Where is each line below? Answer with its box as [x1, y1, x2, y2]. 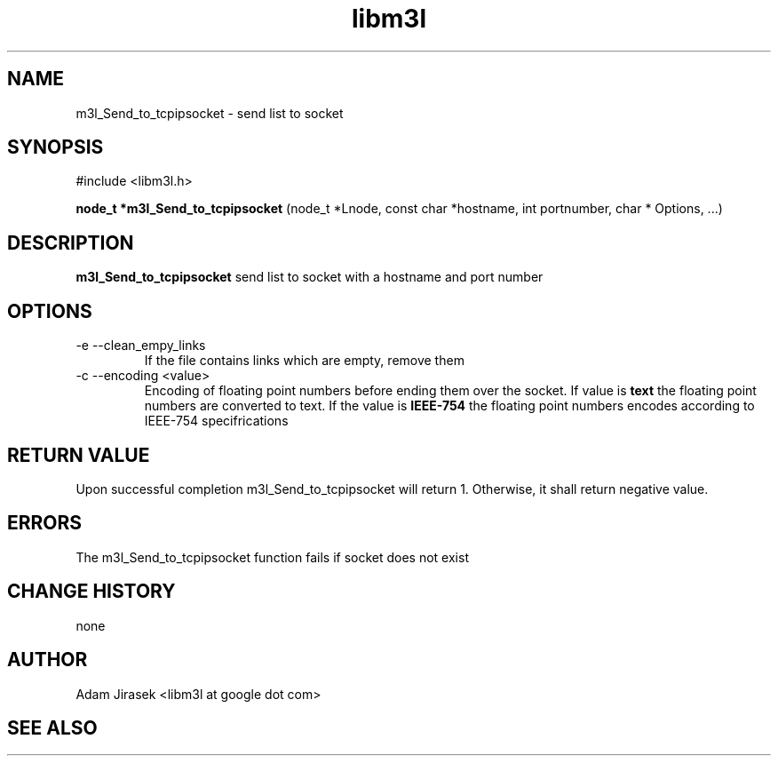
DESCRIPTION [7, 231, 134, 254]
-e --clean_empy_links [75, 338, 206, 354]
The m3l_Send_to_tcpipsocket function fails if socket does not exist [75, 549, 469, 565]
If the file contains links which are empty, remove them [144, 353, 464, 369]
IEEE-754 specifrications [144, 413, 289, 429]
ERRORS [7, 512, 83, 535]
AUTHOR [7, 648, 88, 672]
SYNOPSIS [7, 136, 104, 159]
